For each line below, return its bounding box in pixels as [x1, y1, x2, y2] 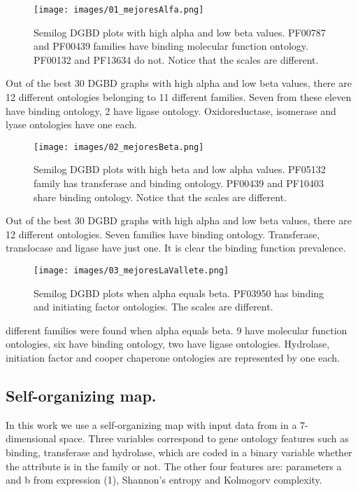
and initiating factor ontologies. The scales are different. [34, 299, 273, 314]
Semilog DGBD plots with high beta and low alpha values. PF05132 [34, 162, 326, 177]
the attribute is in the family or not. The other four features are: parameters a [6, 458, 342, 473]
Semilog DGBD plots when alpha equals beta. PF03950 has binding [34, 285, 324, 300]
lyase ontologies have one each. [6, 117, 137, 132]
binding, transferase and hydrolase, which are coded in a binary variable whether [6, 445, 352, 460]
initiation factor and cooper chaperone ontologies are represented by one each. [6, 350, 340, 365]
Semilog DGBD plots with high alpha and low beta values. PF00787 [34, 25, 326, 39]
